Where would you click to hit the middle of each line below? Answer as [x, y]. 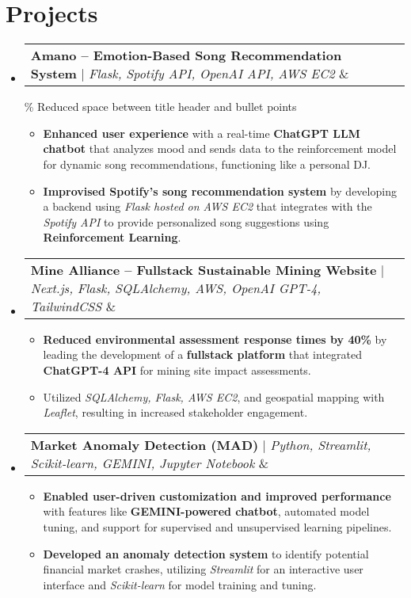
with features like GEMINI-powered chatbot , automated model [206, 511]
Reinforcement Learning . [112, 237]
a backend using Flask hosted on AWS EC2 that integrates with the [207, 206]
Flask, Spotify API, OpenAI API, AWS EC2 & [219, 74]
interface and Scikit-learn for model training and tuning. [180, 584]
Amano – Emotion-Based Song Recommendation [186, 55]
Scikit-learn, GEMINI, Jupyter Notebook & [150, 463]
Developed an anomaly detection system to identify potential [206, 553]
